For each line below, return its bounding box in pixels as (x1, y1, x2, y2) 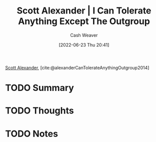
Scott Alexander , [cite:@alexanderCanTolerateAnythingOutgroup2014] (5, 64, 149, 70)
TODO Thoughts (5, 105, 74, 116)
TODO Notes (5, 128, 58, 139)
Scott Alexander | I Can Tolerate (16, 5, 151, 16)
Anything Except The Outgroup (18, 15, 150, 27)
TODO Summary (5, 82, 74, 93)
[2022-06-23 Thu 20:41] (58, 41, 109, 47)
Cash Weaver (70, 32, 98, 38)
